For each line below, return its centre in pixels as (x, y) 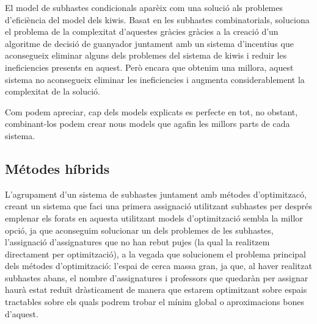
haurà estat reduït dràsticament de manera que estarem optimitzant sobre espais (156, 290)
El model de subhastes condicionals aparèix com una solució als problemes (144, 7)
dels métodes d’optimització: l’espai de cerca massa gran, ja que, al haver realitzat (158, 266)
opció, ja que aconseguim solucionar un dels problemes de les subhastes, (139, 230)
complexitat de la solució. (53, 91)
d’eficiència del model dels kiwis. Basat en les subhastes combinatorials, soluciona (157, 19)
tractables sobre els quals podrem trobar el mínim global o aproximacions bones (155, 302)
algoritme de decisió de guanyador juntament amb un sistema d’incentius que (149, 43)
